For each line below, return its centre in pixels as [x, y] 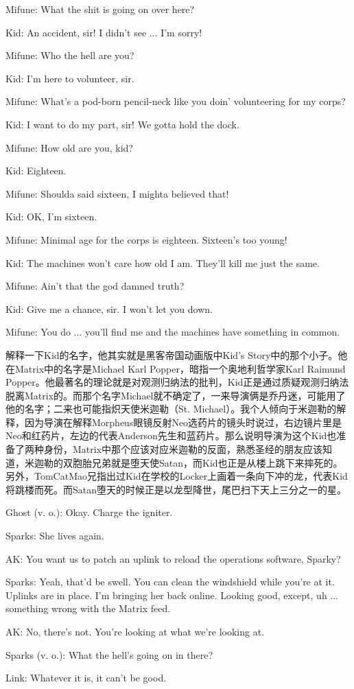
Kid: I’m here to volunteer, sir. [70, 78]
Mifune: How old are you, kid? [69, 147]
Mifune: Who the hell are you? [70, 55]
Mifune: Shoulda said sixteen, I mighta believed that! [117, 193]
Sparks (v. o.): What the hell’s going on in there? [109, 654]
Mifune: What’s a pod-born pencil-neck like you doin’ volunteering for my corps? [176, 101]
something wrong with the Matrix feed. [88, 608]
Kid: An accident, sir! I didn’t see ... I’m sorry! [104, 32]
